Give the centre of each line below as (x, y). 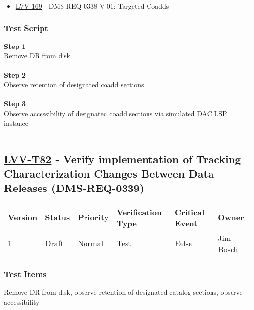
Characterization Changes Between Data (109, 173)
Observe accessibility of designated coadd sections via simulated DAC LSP (116, 113)
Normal (91, 243)
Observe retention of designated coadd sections (74, 84)
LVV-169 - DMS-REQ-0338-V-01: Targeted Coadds (92, 6)
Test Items (25, 274)
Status (58, 217)
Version (23, 217)
